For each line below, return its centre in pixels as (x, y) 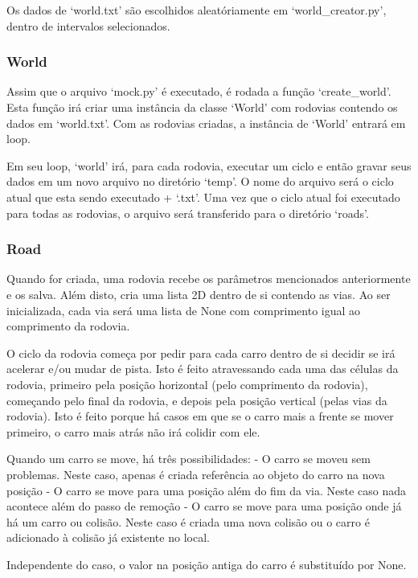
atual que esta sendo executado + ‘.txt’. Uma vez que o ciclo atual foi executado (203, 197)
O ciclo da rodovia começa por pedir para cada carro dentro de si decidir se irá (201, 353)
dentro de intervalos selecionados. (88, 25)
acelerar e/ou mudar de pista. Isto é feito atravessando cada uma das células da (203, 369)
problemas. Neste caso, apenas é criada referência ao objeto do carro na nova (196, 474)
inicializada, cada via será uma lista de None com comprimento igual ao (184, 310)
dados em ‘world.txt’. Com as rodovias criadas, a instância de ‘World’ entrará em (206, 123)
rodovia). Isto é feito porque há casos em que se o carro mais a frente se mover (200, 416)
